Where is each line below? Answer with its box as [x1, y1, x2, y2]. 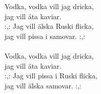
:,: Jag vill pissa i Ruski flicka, [5, 70, 97, 81]
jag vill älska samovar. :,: [5, 80, 82, 90]
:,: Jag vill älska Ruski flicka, [5, 21, 94, 31]
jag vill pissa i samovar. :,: [5, 30, 85, 41]
